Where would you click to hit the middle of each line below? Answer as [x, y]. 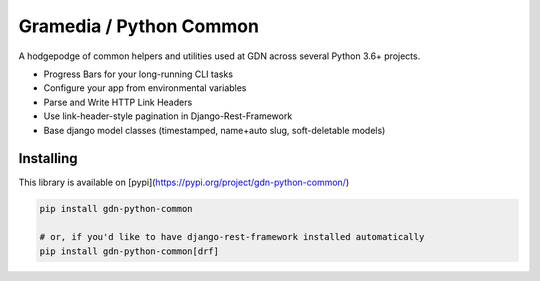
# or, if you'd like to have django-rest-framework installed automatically [232, 237]
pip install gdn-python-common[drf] [129, 251]
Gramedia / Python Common [139, 26]
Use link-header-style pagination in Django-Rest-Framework [168, 116]
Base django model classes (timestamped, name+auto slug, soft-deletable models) [214, 130]
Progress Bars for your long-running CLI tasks [138, 74]
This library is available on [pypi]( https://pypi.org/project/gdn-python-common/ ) [184, 182]
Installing [48, 158]
